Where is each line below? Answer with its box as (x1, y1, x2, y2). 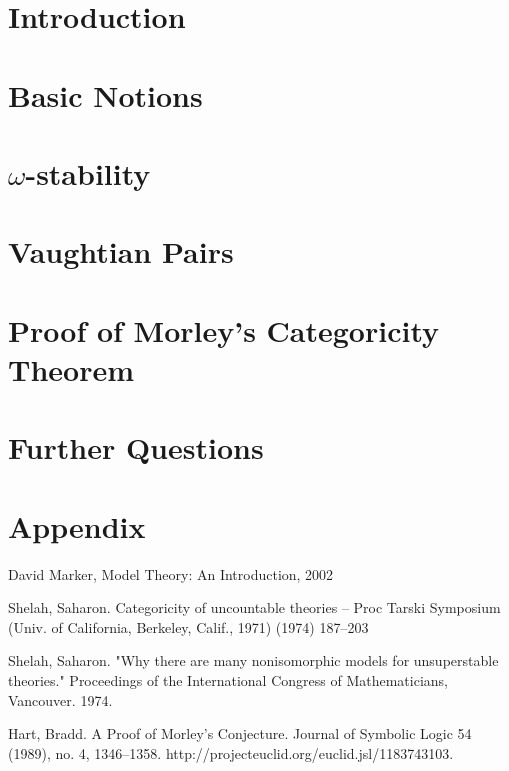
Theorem (8, 348, 135, 389)
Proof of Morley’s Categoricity (8, 309, 440, 350)
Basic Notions (8, 74, 203, 115)
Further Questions (8, 427, 264, 468)
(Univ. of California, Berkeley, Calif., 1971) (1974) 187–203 (8, 616, 369, 637)
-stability (25, 152, 151, 193)
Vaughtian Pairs (8, 231, 234, 272)
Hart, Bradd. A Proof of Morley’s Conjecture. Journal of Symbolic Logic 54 (8, 723, 472, 744)
